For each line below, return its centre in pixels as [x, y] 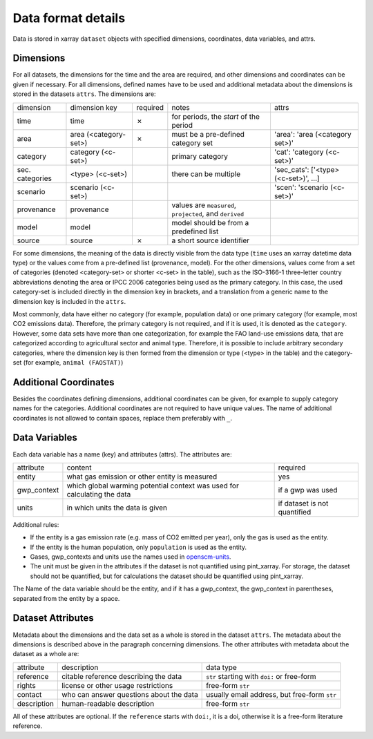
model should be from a [210, 222]
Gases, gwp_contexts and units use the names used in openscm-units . [131, 557]
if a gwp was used [308, 490]
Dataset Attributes [53, 618]
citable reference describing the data [122, 676]
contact [29, 694]
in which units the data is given [117, 508]
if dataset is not [303, 503]
